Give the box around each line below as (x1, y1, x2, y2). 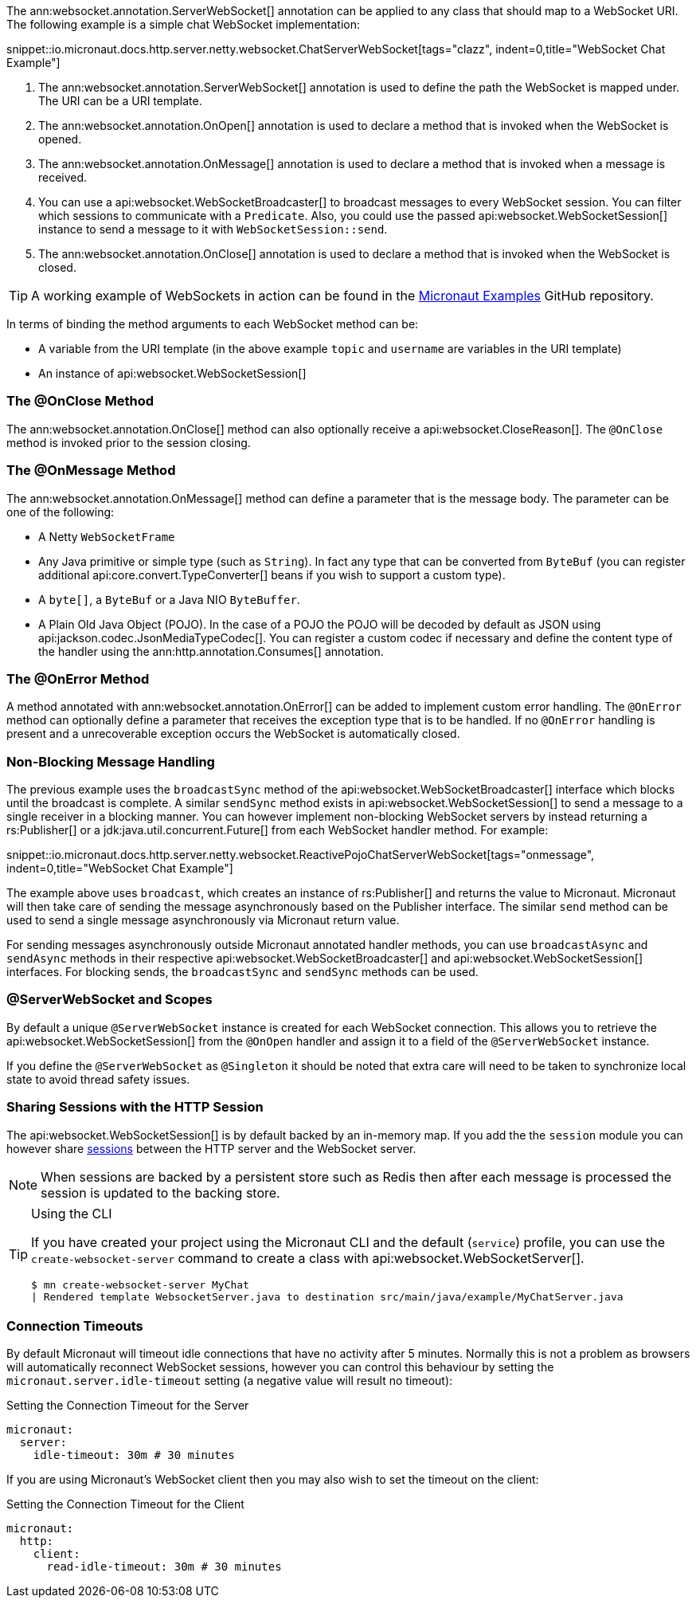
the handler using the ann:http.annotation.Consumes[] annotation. (38, 644, 384, 658)
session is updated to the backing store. (41, 1184, 280, 1201)
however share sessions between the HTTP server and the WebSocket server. (6, 1141, 416, 1155)
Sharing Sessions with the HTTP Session (6, 1099, 264, 1116)
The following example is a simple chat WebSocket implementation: (6, 18, 361, 31)
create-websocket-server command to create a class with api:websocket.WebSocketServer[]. (31, 1249, 585, 1266)
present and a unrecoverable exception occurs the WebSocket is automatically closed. (6, 727, 460, 741)
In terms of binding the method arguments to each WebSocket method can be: (6, 317, 419, 331)
